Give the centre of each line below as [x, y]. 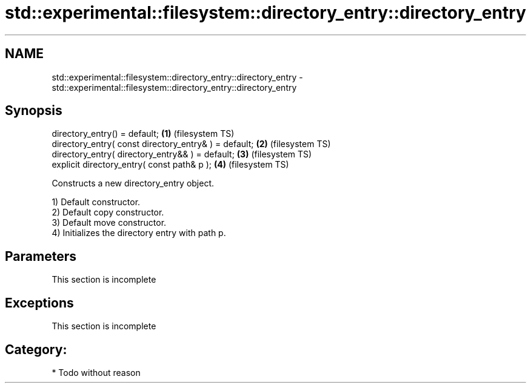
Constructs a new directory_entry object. [133, 183]
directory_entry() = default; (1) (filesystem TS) [143, 134]
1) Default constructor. [96, 202]
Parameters [41, 256]
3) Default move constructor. [109, 223]
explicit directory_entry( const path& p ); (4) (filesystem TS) [170, 165]
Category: [36, 349]
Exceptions [39, 303]
